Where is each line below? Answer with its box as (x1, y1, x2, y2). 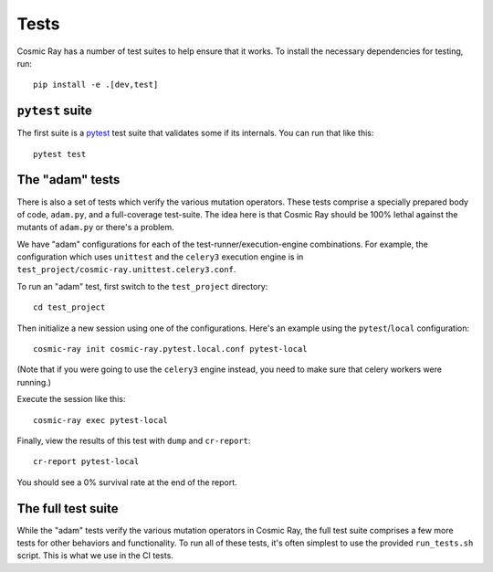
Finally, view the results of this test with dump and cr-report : (16, 435, 251, 446)
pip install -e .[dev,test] (33, 79, 159, 90)
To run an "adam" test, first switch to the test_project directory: (16, 281, 268, 291)
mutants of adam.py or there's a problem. (16, 222, 174, 233)
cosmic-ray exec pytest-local (33, 415, 169, 425)
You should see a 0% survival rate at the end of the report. (16, 476, 237, 488)
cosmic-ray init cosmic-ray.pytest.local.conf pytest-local (33, 344, 308, 355)
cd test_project (33, 302, 106, 312)
